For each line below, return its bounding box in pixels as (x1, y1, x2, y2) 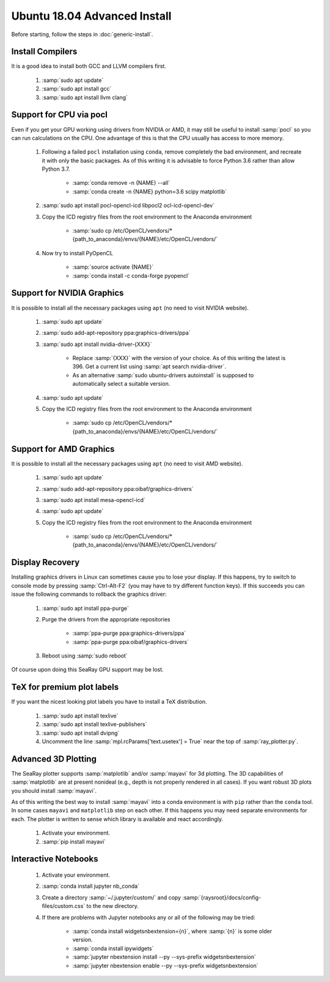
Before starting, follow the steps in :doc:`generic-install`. (11, 31, 153, 38)
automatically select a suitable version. (72, 380, 170, 388)
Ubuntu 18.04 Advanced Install (11, 9, 172, 23)
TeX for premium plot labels (11, 682, 119, 692)
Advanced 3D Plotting (11, 754, 97, 764)
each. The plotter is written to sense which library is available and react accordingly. (11, 815, 224, 823)
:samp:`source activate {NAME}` (72, 263, 154, 271)
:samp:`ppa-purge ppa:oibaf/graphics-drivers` (72, 638, 189, 645)
